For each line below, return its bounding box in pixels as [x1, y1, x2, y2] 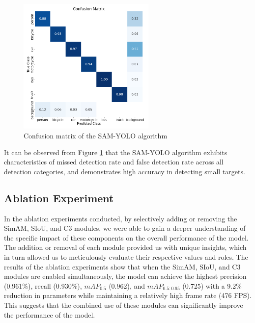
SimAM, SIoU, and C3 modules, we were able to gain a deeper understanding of [4, 223, 246, 233]
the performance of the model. [4, 309, 95, 320]
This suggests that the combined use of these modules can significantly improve [4, 299, 243, 310]
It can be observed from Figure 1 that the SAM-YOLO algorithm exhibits [4, 147, 227, 157]
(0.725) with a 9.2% [182, 280, 242, 291]
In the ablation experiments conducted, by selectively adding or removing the [4, 213, 237, 223]
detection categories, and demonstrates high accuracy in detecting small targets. [4, 166, 245, 176]
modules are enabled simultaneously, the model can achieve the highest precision [4, 271, 247, 281]
